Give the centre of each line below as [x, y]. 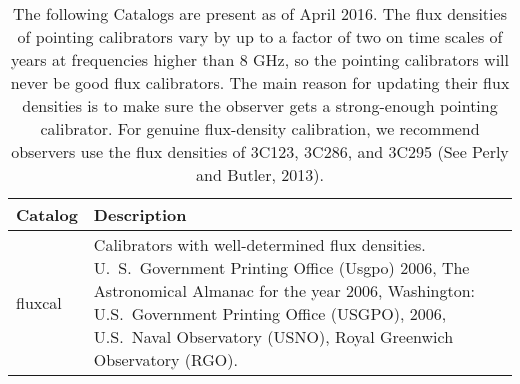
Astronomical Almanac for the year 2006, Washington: [284, 290]
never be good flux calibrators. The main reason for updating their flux [260, 82]
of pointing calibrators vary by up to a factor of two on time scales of [260, 36]
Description [140, 214]
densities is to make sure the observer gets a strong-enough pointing [260, 105]
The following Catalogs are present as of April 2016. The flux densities [260, 13]
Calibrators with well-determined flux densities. [259, 244]
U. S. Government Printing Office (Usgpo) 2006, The [281, 267]
